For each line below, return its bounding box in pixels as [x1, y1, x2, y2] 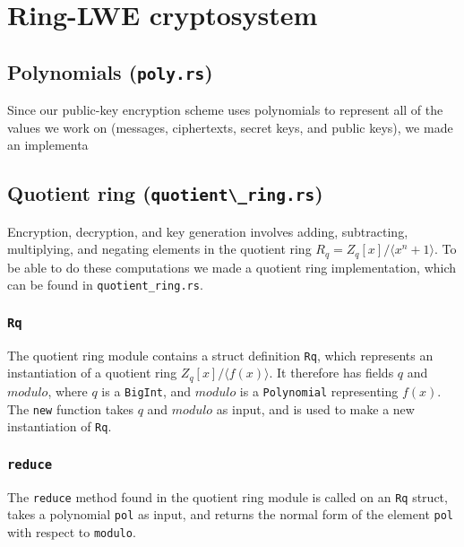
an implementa [7, 135, 89, 154]
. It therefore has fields [269, 363, 394, 382]
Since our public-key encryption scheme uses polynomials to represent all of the [7, 100, 443, 119]
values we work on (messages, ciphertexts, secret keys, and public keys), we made [7, 117, 453, 136]
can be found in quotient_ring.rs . [7, 275, 203, 294]
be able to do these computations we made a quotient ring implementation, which [7, 257, 457, 276]
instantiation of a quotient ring [7, 363, 177, 382]
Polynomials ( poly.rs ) [7, 57, 213, 85]
